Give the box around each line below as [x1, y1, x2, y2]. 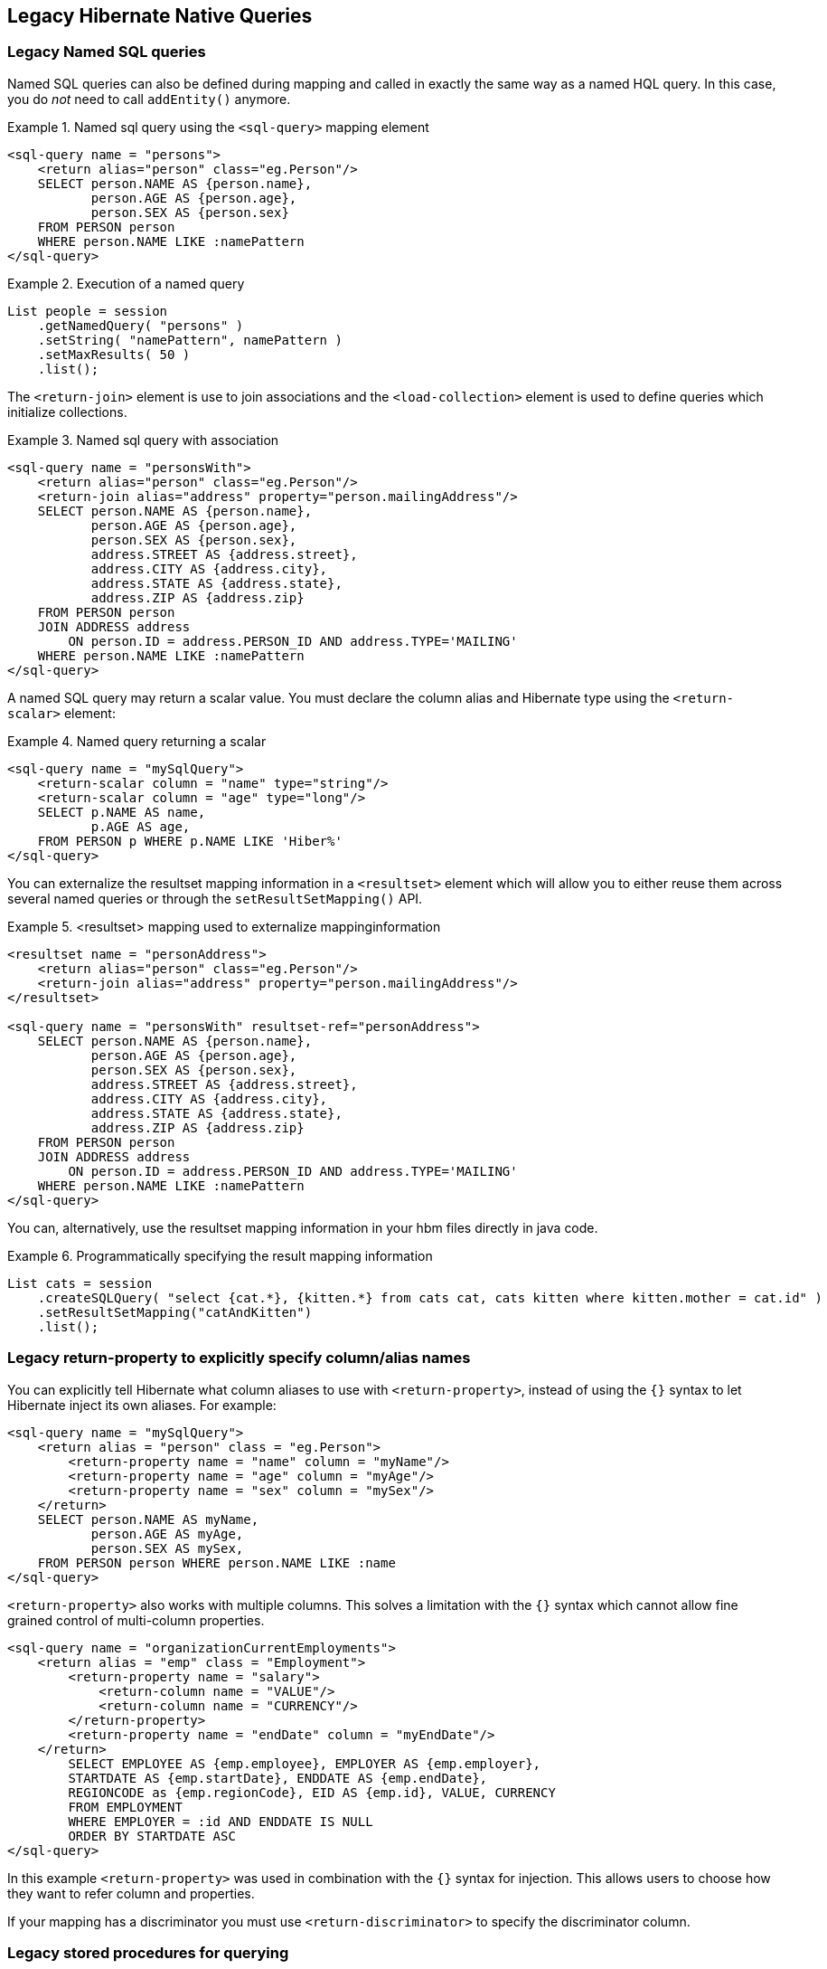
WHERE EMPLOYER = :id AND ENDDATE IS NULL [68, 1813, 373, 1829]
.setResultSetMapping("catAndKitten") [37, 1304, 313, 1320]
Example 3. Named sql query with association [7, 431, 279, 448]
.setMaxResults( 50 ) [37, 346, 191, 362]
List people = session [7, 303, 168, 318]
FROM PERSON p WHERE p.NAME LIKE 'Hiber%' [37, 833, 343, 848]
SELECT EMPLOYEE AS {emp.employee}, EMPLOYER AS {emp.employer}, [68, 1756, 541, 1771]
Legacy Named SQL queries [7, 43, 206, 62]
